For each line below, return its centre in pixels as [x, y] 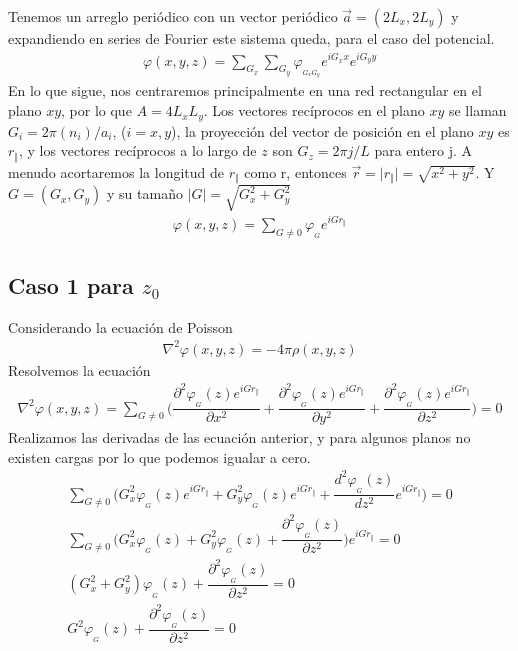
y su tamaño [145, 193]
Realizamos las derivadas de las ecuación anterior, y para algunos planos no [239, 437]
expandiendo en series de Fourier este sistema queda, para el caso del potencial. [251, 38]
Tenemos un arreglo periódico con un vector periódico [173, 16]
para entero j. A [423, 150]
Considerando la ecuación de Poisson [120, 326]
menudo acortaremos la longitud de [116, 171]
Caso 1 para [71, 284]
